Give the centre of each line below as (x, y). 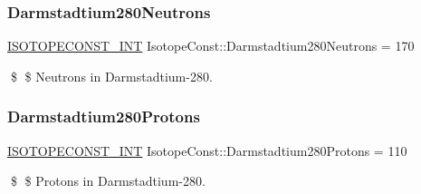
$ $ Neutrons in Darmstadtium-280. (111, 76)
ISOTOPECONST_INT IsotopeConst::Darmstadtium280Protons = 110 (207, 150)
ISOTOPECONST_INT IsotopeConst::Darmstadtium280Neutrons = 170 (211, 46)
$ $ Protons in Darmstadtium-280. (108, 181)
